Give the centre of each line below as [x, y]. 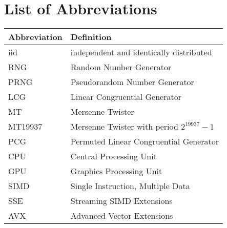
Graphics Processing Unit [116, 171]
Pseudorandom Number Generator [132, 82]
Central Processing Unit [114, 156]
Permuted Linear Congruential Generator [145, 141]
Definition [91, 37]
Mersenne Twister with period [124, 127]
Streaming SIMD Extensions [121, 201]
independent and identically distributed [141, 52]
